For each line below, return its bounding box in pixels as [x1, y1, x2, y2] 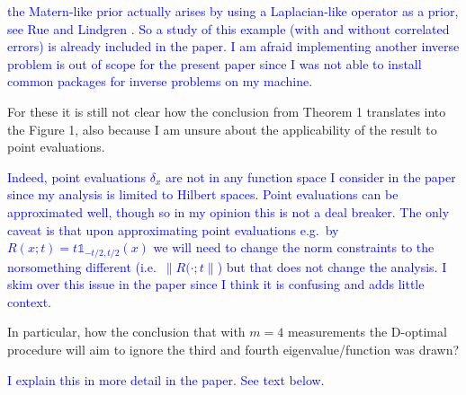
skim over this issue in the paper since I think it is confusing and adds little [7, 275, 425, 294]
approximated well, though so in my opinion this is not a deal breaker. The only [7, 202, 450, 221]
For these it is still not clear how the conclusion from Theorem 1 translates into [7, 101, 446, 120]
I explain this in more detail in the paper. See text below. [7, 370, 325, 389]
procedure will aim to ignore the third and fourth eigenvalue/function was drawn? [7, 339, 460, 358]
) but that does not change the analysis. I [217, 257, 447, 276]
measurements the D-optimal [287, 322, 447, 341]
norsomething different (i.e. [7, 257, 157, 276]
